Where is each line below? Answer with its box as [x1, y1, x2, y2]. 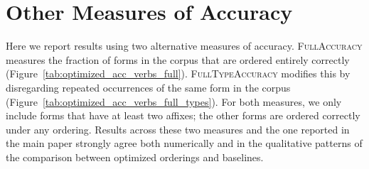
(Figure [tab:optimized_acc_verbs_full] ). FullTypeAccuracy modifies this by [6, 66, 351, 81]
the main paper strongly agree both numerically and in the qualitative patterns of [6, 136, 363, 151]
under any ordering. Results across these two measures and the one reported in [6, 121, 350, 136]
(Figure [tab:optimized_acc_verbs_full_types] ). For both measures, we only [6, 94, 342, 109]
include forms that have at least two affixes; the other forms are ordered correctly [6, 108, 360, 123]
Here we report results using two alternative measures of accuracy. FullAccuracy [6, 38, 363, 53]
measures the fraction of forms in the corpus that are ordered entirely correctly [6, 52, 350, 67]
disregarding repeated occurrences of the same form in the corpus [6, 80, 291, 94]
